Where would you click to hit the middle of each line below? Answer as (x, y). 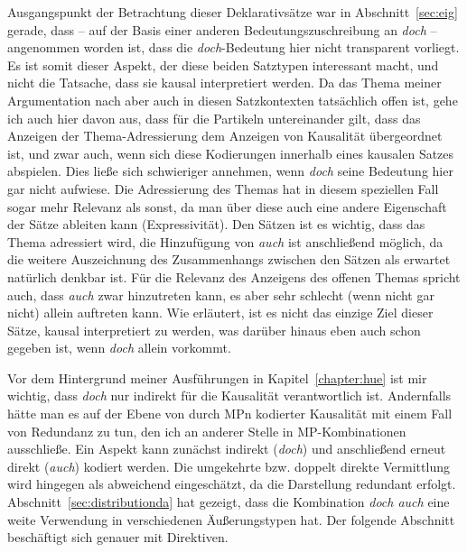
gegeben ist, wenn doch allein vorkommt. (119, 348)
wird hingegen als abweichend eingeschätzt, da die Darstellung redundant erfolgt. (232, 484)
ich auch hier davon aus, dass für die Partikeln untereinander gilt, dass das (214, 118)
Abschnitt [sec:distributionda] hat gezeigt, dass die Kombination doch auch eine (229, 502)
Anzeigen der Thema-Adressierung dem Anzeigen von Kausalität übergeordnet (225, 136)
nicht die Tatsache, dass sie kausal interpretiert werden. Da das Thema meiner (224, 83)
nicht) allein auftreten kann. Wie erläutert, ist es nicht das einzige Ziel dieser (220, 313)
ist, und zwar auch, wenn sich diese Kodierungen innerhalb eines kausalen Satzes (231, 153)
